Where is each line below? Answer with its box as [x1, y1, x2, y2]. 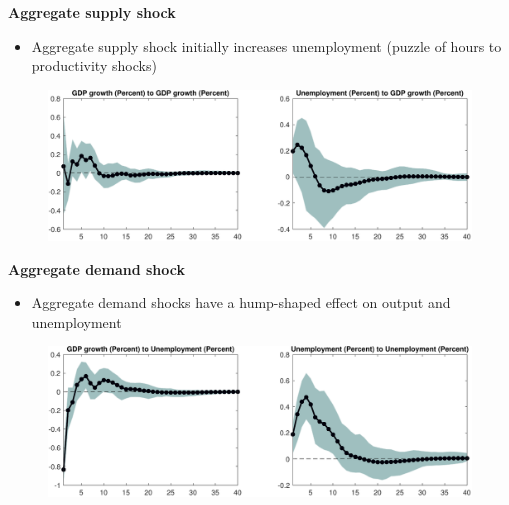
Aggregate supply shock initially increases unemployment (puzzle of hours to [31, 35, 502, 56]
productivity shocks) [31, 55, 157, 76]
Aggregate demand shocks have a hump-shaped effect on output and [31, 292, 451, 313]
